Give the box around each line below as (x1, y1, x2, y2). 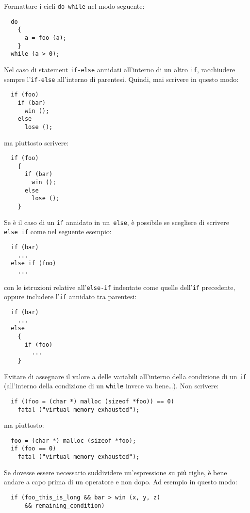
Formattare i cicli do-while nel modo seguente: (4, 1, 145, 11)
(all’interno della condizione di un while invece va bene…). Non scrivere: (4, 381, 219, 391)
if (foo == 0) (11, 445, 56, 452)
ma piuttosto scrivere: (4, 137, 69, 147)
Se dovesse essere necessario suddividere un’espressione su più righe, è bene (4, 467, 227, 477)
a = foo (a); (24, 34, 67, 41)
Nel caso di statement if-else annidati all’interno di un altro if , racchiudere (4, 64, 235, 74)
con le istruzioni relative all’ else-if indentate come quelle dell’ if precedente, (4, 282, 235, 292)
